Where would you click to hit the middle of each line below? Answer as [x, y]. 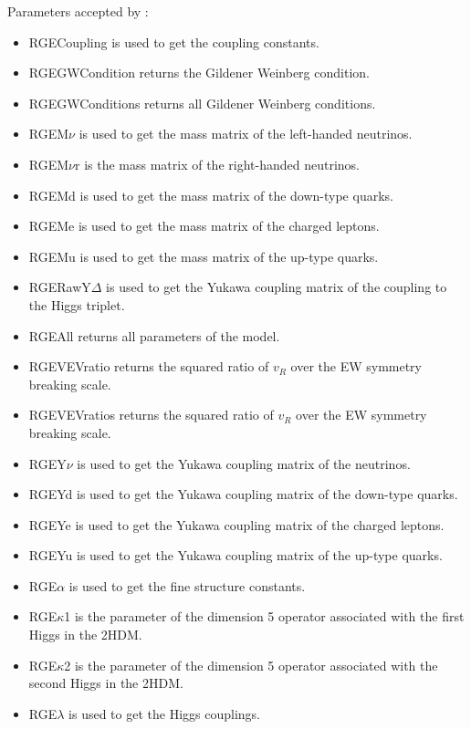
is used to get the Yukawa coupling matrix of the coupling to [277, 287]
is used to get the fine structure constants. [187, 585]
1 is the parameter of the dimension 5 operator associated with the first [264, 616]
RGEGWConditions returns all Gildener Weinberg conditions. [202, 103]
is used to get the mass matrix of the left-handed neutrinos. [246, 134]
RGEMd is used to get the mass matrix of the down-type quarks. [211, 195]
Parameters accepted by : [78, 11]
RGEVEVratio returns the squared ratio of [149, 366]
